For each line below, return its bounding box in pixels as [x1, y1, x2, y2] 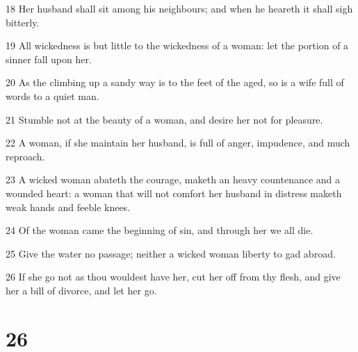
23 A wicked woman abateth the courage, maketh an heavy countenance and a [6, 172, 341, 187]
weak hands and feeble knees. [6, 199, 131, 214]
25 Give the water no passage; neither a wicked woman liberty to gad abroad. [6, 246, 336, 260]
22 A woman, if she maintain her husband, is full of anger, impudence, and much [6, 135, 350, 150]
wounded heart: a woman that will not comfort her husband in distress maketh [6, 185, 342, 200]
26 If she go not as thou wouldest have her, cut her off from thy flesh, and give [6, 269, 341, 284]
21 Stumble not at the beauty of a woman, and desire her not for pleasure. [6, 112, 323, 126]
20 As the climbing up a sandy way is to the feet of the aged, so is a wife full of [6, 75, 344, 90]
